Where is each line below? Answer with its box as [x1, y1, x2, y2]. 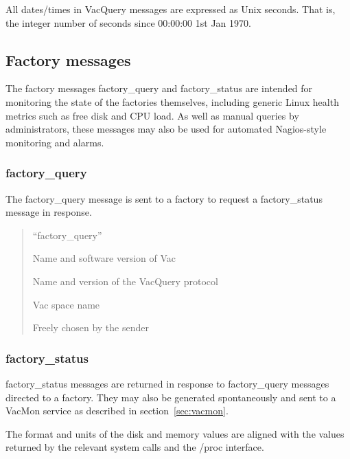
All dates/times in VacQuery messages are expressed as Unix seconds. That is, [5, 2, 336, 16]
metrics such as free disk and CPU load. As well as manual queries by [5, 108, 299, 122]
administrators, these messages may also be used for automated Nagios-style [5, 122, 327, 136]
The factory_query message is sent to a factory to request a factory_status [5, 191, 323, 205]
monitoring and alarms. [5, 135, 104, 149]
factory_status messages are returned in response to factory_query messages [5, 376, 329, 390]
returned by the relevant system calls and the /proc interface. [5, 440, 264, 454]
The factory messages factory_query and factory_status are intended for [5, 81, 313, 96]
